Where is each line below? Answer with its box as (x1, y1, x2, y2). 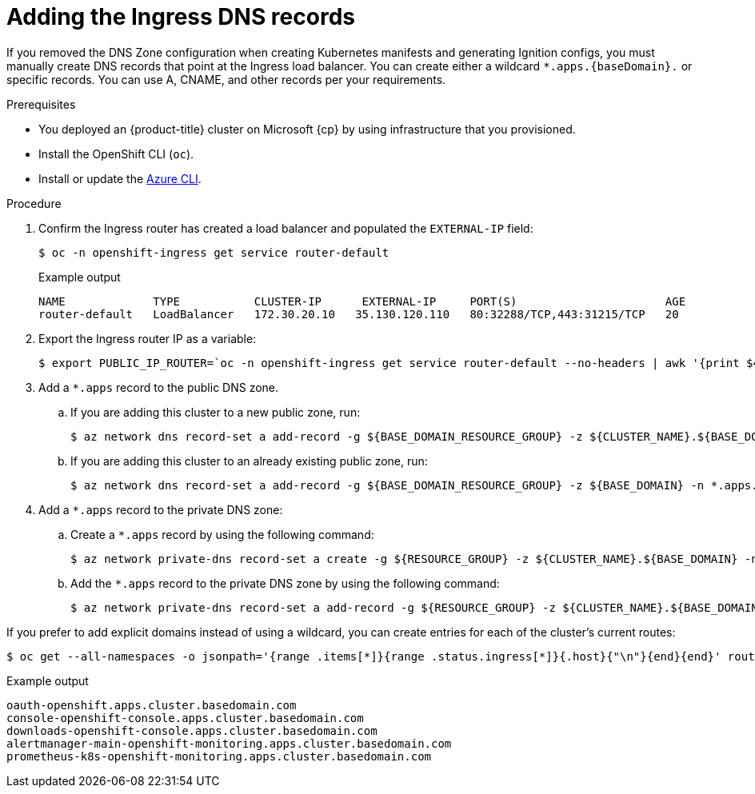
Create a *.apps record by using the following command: (70, 527, 374, 541)
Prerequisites (6, 97, 76, 111)
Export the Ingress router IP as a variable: (38, 331, 257, 345)
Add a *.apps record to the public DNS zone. (38, 380, 279, 394)
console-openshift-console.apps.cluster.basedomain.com (6, 711, 364, 724)
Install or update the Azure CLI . (38, 171, 202, 186)
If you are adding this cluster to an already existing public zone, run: (70, 453, 428, 468)
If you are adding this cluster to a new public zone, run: (70, 405, 361, 419)
